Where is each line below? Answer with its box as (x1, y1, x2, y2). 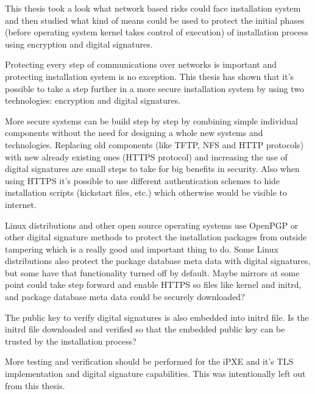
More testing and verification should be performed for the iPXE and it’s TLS (5, 355, 294, 368)
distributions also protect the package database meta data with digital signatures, (5, 254, 311, 267)
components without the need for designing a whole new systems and (5, 126, 263, 139)
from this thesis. (5, 379, 65, 392)
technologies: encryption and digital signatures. (5, 94, 181, 107)
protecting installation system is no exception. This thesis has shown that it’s (5, 70, 294, 82)
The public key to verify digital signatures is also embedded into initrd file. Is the (5, 310, 309, 323)
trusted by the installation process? (5, 334, 136, 347)
